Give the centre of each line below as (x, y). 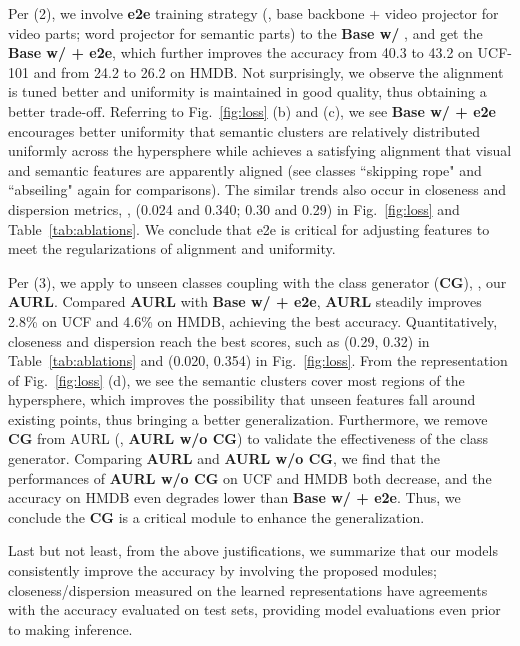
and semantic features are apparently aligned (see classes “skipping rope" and (245, 169)
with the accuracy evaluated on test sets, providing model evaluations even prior (254, 609)
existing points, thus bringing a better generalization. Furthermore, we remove (248, 418)
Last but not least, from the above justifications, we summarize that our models (253, 550)
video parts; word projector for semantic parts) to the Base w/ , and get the (245, 32)
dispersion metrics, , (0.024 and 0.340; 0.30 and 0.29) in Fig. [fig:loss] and (234, 208)
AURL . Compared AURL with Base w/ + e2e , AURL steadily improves (245, 301)
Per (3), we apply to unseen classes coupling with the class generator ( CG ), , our (257, 281)
